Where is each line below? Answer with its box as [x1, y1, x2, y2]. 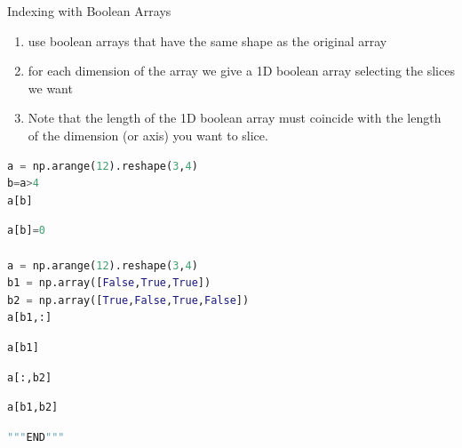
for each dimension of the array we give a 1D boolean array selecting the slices [28, 61, 455, 80]
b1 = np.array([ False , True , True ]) [7, 276, 211, 290]
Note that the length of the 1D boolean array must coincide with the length [28, 108, 442, 127]
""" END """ [7, 430, 65, 444]
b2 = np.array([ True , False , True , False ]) [7, 293, 250, 307]
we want [28, 78, 73, 97]
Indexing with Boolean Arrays [7, 2, 171, 20]
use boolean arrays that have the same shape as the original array [28, 31, 387, 50]
